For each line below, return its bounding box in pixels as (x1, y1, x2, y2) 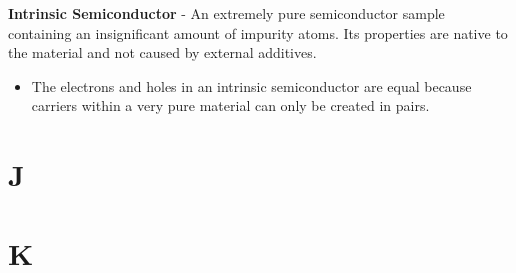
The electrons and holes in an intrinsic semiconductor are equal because (31, 75, 472, 96)
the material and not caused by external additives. (8, 42, 317, 63)
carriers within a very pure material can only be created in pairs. (31, 95, 430, 116)
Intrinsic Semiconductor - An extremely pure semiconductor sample (8, 3, 445, 23)
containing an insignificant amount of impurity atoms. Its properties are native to (8, 22, 508, 43)
